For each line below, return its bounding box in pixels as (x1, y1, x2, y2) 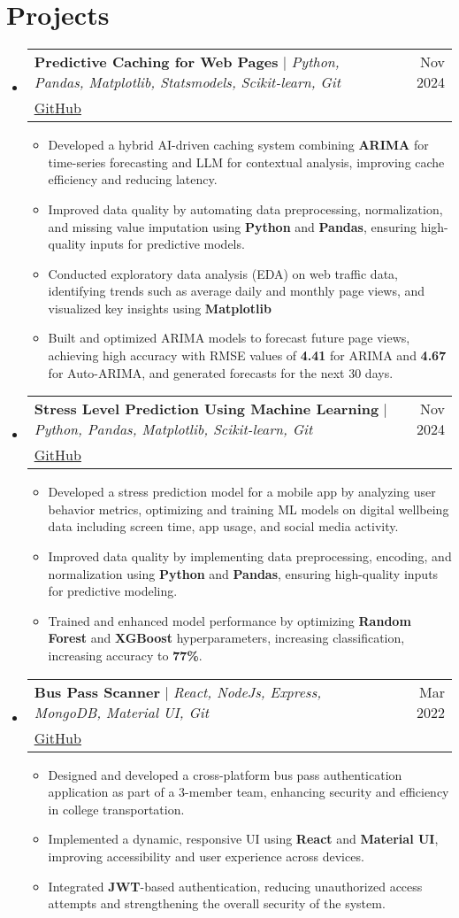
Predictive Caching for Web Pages (34, 51, 279, 73)
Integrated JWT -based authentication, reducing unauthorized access (48, 876, 423, 895)
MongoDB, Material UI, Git (34, 701, 210, 722)
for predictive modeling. (48, 582, 178, 600)
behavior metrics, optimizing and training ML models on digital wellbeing (48, 499, 449, 518)
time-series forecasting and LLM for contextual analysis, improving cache (48, 152, 445, 171)
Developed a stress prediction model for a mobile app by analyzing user (48, 482, 436, 501)
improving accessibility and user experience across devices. (48, 846, 364, 865)
